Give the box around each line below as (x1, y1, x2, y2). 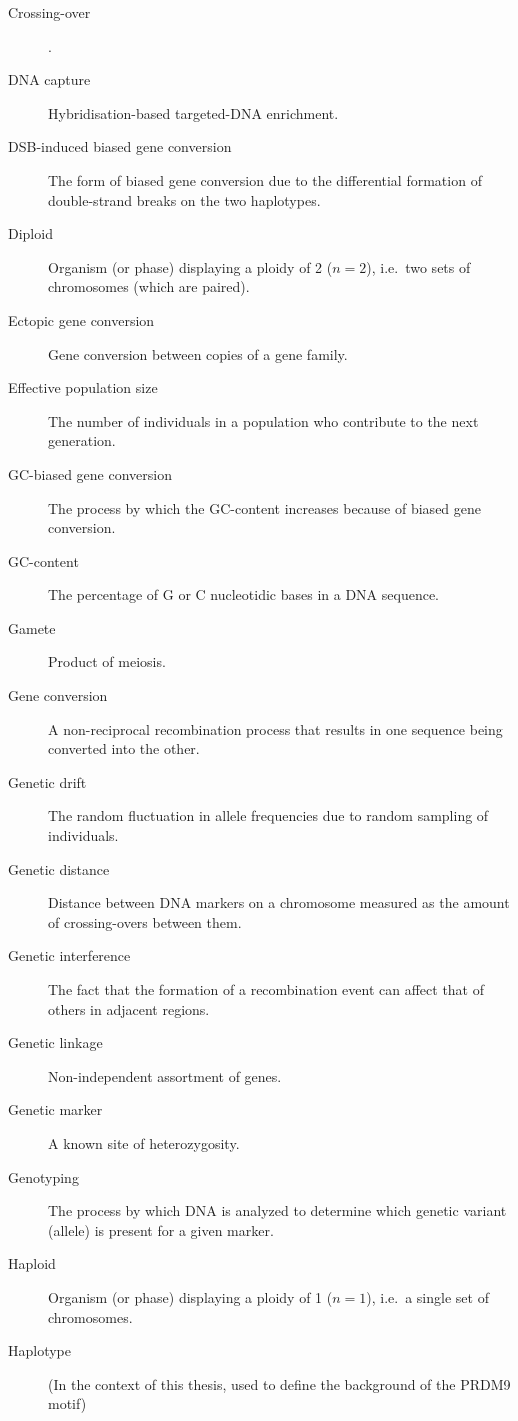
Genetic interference (8, 945, 131, 966)
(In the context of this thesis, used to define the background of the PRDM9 (48, 1373, 511, 1394)
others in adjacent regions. (48, 998, 210, 1019)
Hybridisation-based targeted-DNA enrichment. (48, 102, 339, 123)
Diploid (8, 223, 53, 244)
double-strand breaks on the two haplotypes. (48, 189, 321, 210)
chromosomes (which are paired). (48, 276, 250, 297)
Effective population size (8, 377, 158, 398)
